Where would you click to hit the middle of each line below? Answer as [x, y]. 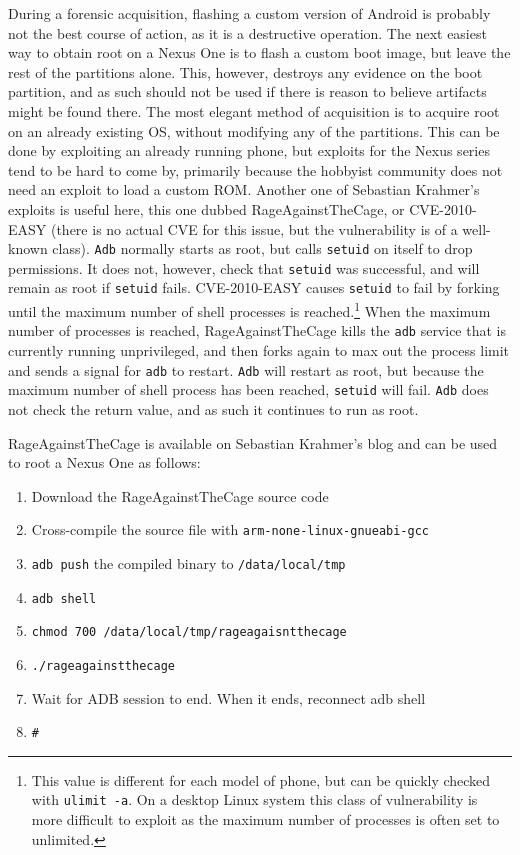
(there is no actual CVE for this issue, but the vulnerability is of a [254, 228]
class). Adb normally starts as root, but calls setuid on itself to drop [262, 248]
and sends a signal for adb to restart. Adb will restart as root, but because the [246, 369]
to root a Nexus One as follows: [104, 462]
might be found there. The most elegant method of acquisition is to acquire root [254, 110]
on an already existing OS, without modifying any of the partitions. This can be [254, 130]
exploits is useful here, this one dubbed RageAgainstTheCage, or [206, 208]
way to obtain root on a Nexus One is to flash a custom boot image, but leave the [259, 52]
